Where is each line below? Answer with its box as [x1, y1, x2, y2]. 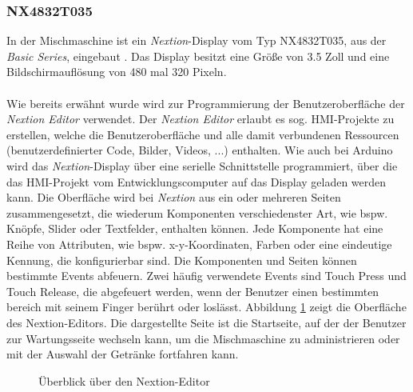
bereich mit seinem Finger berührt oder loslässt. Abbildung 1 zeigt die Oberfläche [6, 298, 407, 315]
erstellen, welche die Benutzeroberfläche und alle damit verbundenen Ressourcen [6, 126, 399, 142]
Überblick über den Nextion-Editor [38, 372, 210, 389]
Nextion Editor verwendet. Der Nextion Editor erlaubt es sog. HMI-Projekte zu [6, 110, 395, 127]
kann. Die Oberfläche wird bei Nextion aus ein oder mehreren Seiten [6, 189, 341, 206]
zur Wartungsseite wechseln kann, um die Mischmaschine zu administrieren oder [6, 330, 400, 346]
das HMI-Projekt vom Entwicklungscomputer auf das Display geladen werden [6, 173, 387, 190]
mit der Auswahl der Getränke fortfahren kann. [6, 346, 239, 362]
